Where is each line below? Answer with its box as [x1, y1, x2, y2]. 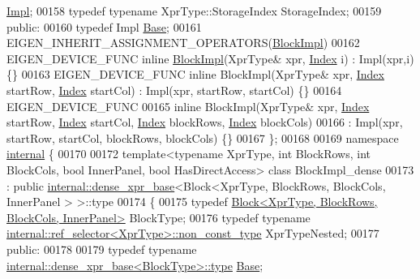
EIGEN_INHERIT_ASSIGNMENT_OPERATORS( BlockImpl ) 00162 [6, 34, 360, 51]
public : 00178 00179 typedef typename [6, 240, 197, 257]
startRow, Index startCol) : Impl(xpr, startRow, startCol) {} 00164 [6, 81, 342, 98]
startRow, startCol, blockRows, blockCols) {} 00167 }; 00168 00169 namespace [6, 129, 399, 146]
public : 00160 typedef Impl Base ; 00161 [6, 18, 202, 35]
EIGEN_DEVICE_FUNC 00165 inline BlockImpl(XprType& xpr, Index [6, 97, 370, 114]
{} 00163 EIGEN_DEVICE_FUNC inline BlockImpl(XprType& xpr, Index [6, 66, 384, 83]
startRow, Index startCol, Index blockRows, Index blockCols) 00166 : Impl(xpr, [6, 114, 403, 131]
